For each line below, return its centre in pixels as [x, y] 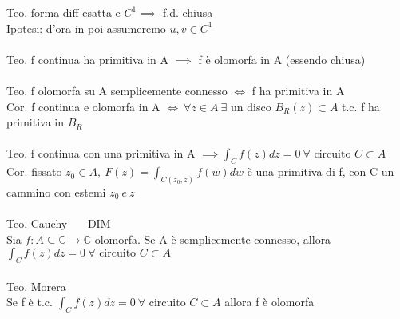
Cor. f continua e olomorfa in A [83, 106]
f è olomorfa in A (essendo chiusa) [282, 59]
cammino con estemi [56, 192]
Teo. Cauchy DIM [59, 223]
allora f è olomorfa [269, 302]
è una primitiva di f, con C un [321, 171]
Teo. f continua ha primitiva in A [88, 59]
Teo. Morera [36, 286]
